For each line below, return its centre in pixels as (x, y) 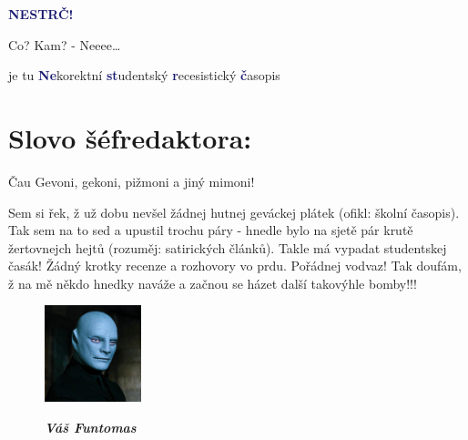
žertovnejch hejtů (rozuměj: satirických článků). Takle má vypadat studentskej (228, 247)
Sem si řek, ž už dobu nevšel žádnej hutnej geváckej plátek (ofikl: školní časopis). (234, 212)
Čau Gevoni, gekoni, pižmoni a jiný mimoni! (132, 181)
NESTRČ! (41, 14)
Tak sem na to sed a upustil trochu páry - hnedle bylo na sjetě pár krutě (211, 230)
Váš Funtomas (91, 428)
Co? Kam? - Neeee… (65, 44)
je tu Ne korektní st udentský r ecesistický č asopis (144, 75)
